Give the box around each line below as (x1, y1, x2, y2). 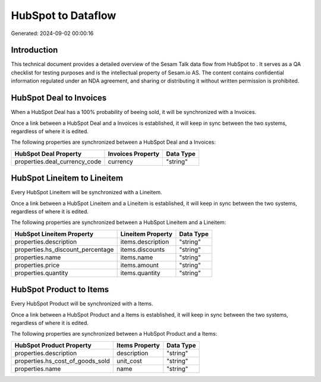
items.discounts (120, 245, 165, 254)
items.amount (120, 261, 159, 269)
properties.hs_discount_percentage (14, 245, 114, 254)
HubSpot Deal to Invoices (11, 93, 107, 103)
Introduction (11, 45, 58, 55)
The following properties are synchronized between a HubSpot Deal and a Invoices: (11, 138, 216, 146)
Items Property (117, 341, 160, 349)
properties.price (14, 261, 60, 269)
